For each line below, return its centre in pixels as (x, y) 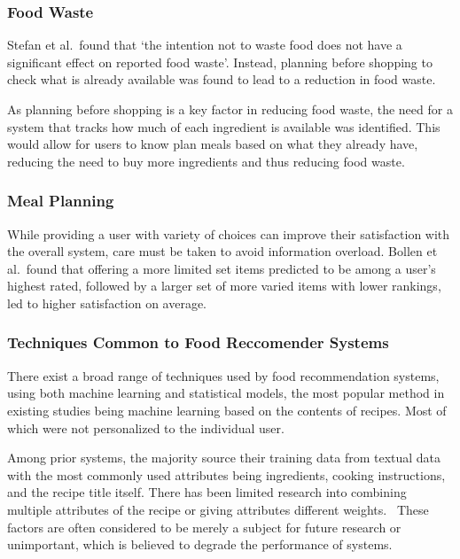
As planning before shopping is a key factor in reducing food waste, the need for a (230, 109)
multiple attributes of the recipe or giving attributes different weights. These (218, 509)
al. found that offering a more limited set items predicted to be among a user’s (222, 268)
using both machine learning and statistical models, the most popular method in (226, 393)
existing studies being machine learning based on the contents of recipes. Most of (227, 410)
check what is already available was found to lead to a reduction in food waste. (222, 79)
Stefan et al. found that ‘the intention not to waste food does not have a (205, 45)
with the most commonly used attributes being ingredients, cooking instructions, (226, 474)
